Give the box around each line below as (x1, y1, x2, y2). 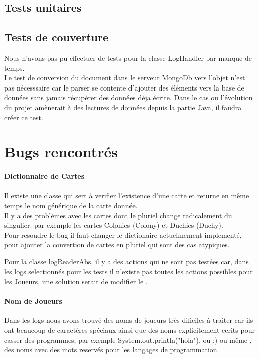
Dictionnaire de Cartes (4, 171, 85, 182)
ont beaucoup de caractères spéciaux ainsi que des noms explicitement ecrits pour (4, 325, 255, 335)
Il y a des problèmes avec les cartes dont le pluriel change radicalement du (4, 210, 232, 220)
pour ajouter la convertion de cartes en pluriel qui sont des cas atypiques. (4, 239, 230, 250)
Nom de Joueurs (4, 296, 62, 306)
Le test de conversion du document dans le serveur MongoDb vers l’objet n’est (4, 72, 245, 83)
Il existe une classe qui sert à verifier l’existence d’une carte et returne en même (4, 190, 249, 201)
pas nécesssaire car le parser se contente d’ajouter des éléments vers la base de (4, 82, 244, 93)
